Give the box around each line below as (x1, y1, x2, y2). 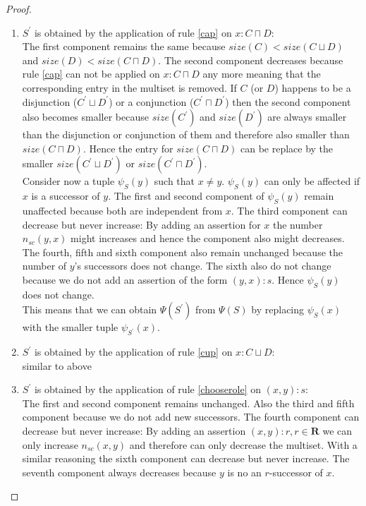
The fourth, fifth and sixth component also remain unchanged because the (22, 244, 343, 259)
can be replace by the (240, 140, 334, 155)
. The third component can (231, 203, 348, 217)
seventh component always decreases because (22, 464, 216, 479)
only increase (22, 437, 78, 452)
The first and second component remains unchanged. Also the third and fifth (22, 395, 355, 410)
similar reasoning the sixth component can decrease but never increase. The (22, 451, 350, 466)
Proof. (6, 1, 32, 16)
